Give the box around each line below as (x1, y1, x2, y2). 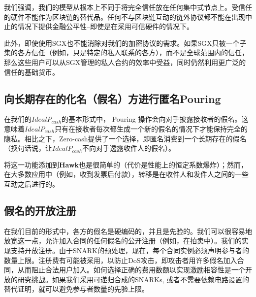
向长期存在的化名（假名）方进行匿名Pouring (4, 91, 221, 106)
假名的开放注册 (4, 202, 76, 218)
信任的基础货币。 (4, 66, 59, 77)
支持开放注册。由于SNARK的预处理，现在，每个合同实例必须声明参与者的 (10, 245, 249, 255)
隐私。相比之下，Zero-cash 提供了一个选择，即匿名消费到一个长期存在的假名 (4, 133, 247, 143)
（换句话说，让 (4, 143, 52, 153)
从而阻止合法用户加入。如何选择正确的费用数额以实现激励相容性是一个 (17, 264, 245, 275)
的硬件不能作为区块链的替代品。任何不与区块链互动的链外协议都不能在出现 (4, 11, 245, 22)
